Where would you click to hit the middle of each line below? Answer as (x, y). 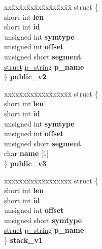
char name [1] (26, 153)
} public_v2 (25, 76)
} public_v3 (25, 163)
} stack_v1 (24, 240)
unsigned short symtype (43, 220)
